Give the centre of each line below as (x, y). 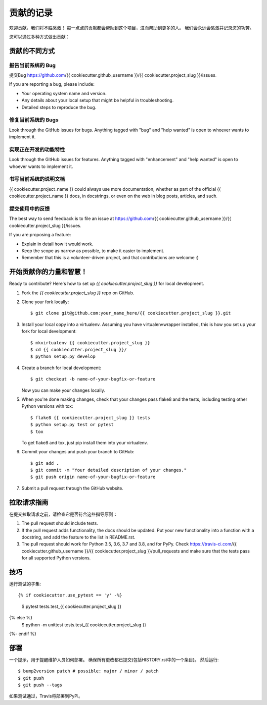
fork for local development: (49, 331)
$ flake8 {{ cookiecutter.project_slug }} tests (90, 418)
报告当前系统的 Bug (32, 65)
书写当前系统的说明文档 (37, 179)
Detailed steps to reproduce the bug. (59, 107)
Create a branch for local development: (61, 368)
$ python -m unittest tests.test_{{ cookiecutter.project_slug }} (84, 625)
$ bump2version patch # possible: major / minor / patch (89, 671)
